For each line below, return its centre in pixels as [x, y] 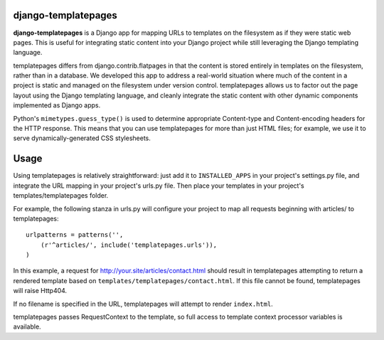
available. [27, 326]
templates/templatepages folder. [61, 196]
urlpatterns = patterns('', [75, 235]
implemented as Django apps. [57, 105]
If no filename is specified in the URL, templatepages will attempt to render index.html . [143, 304]
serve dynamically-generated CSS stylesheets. [82, 138]
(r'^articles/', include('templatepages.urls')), [128, 245]
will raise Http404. [40, 291]
